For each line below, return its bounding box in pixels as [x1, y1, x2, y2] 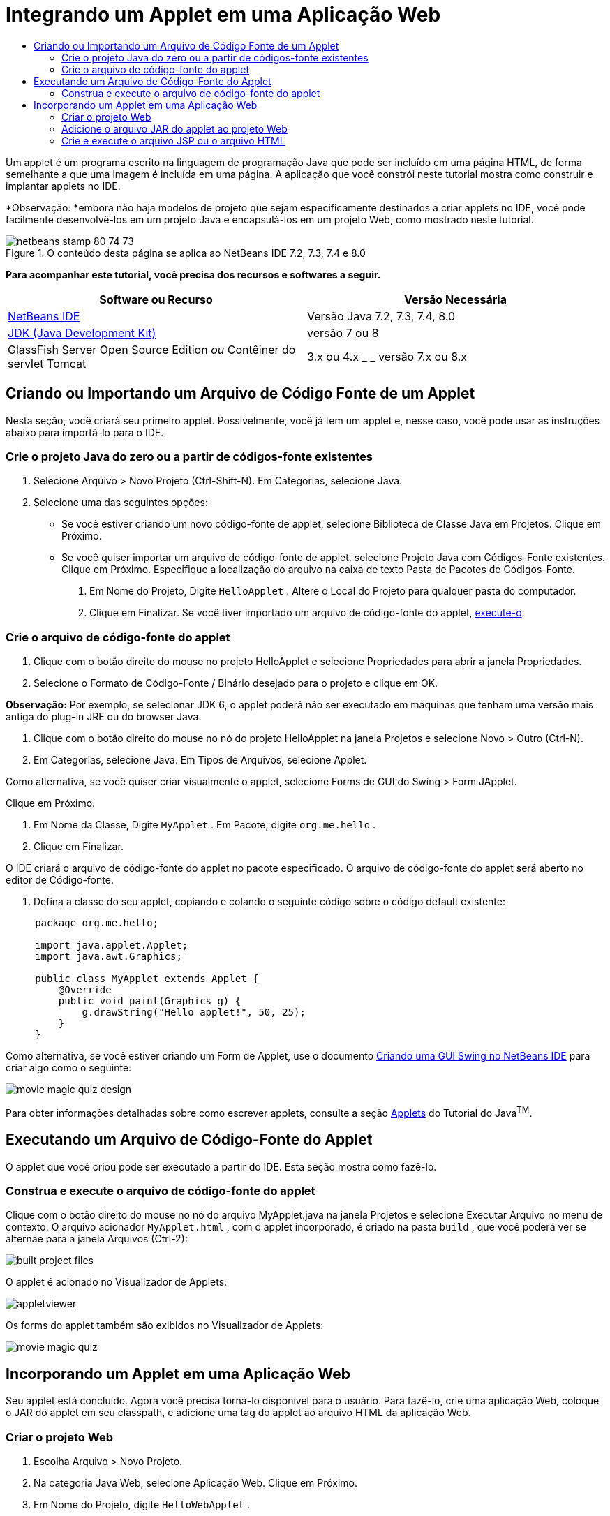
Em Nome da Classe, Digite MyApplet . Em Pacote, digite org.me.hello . [34, 819, 376, 831]
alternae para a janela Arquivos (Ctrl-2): [6, 1233, 188, 1245]
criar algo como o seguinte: [6, 1062, 132, 1074]
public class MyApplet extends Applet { [35, 973, 259, 985]
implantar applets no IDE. [6, 179, 121, 192]
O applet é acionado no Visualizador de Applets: [6, 1276, 228, 1288]
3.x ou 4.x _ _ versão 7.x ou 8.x [307, 349, 468, 364]
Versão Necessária [404, 292, 507, 306]
